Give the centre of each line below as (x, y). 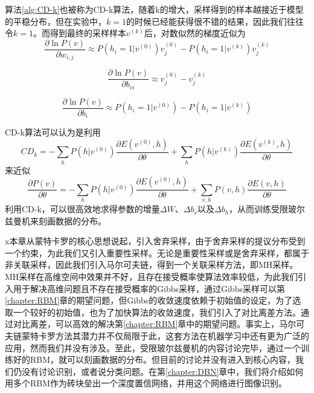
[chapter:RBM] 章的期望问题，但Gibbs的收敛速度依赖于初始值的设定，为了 (149, 300)
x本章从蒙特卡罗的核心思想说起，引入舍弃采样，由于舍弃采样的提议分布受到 (155, 241)
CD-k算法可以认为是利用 (53, 132)
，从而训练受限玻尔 (267, 209)
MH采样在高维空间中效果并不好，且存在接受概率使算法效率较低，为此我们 (152, 277)
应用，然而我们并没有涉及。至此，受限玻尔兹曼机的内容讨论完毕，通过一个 (153, 347)
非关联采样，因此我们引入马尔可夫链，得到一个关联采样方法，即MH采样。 (152, 265)
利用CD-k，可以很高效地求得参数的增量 (82, 209)
